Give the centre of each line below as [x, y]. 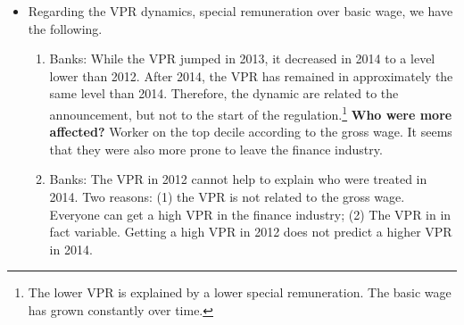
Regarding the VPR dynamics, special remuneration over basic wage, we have [240, 11]
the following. [65, 28]
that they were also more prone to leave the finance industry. [216, 149]
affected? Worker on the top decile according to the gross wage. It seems [251, 132]
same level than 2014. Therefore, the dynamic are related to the [224, 93]
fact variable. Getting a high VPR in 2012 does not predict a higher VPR [251, 232]
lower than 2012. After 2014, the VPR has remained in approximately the [251, 75]
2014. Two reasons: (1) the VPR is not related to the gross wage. [227, 196]
